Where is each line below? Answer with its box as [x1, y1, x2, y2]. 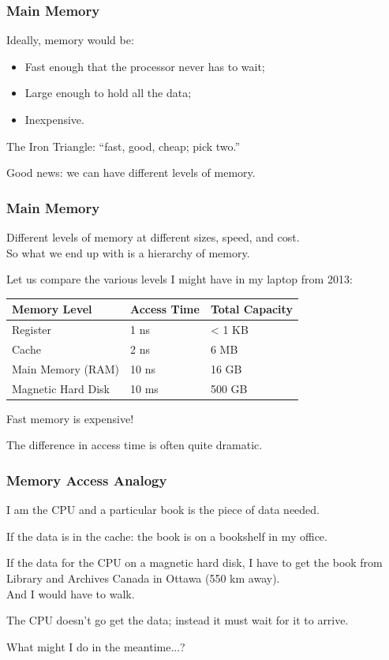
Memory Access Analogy [6, 470, 167, 489]
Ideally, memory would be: [6, 32, 134, 48]
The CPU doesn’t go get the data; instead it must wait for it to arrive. [6, 612, 349, 628]
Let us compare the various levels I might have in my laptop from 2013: [6, 271, 353, 287]
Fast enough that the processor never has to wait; [24, 58, 265, 74]
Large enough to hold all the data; [24, 84, 192, 101]
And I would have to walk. [6, 585, 135, 602]
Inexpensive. [24, 111, 84, 127]
